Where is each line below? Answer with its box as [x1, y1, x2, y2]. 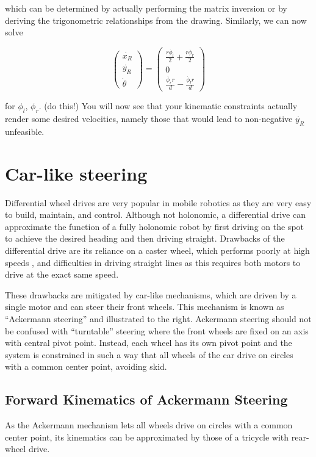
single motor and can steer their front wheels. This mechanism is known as [5, 300, 284, 313]
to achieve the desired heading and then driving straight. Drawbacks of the [5, 232, 285, 245]
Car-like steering [5, 160, 148, 185]
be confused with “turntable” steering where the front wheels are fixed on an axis [5, 324, 309, 337]
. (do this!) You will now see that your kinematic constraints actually [38, 99, 298, 112]
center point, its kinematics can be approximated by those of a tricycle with [5, 430, 289, 443]
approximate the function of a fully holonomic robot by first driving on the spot [5, 220, 304, 232]
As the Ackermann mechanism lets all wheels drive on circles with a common [5, 419, 293, 431]
